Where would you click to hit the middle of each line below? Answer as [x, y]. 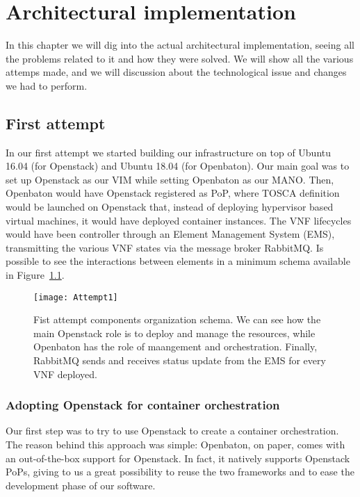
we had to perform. [47, 85]
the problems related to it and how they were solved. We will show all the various [180, 58]
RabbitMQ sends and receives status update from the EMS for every [180, 360]
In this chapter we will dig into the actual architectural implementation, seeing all [180, 45]
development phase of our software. [81, 485]
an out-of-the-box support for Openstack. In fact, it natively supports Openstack [178, 458]
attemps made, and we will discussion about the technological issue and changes [176, 72]
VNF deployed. [65, 374]
